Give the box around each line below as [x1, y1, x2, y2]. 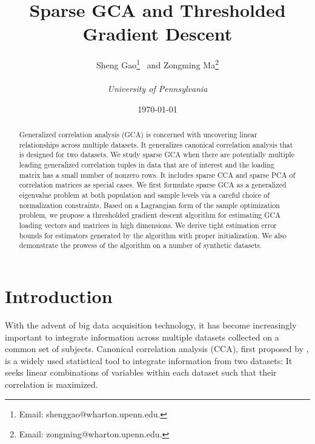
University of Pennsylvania [107, 82, 208, 95]
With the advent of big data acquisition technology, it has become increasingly [5, 318, 297, 331]
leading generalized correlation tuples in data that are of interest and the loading [19, 160, 274, 170]
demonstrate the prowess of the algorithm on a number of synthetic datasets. [19, 240, 262, 250]
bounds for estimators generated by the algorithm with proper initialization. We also [19, 230, 287, 240]
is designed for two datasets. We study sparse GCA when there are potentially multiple [19, 149, 294, 160]
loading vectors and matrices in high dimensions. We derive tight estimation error [19, 220, 277, 230]
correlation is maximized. [5, 377, 98, 390]
